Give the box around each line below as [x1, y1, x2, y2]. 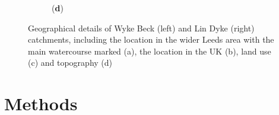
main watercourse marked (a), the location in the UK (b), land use [28, 44, 271, 57]
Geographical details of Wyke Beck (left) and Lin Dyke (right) [28, 21, 255, 34]
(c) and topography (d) [28, 56, 113, 69]
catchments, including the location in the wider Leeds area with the [28, 33, 274, 46]
